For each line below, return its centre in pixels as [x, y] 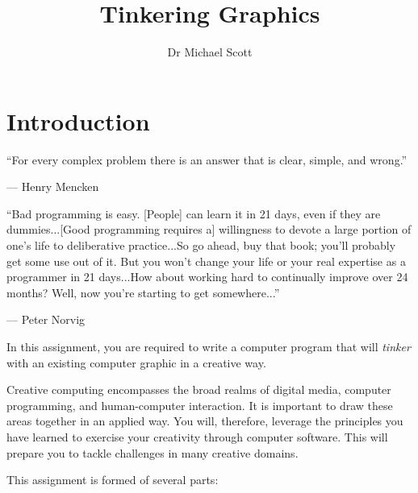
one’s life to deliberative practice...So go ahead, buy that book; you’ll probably [201, 245]
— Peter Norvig [46, 319]
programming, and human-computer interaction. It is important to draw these [200, 405]
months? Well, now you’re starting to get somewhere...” [143, 292]
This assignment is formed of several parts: [113, 480]
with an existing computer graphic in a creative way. [136, 362]
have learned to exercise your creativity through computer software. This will [197, 436]
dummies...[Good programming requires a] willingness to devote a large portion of [209, 229]
